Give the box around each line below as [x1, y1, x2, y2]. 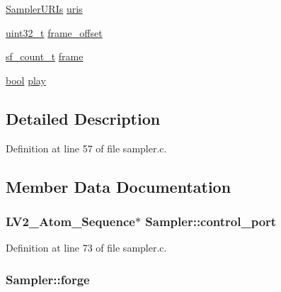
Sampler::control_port [145, 212, 277, 230]
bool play [6, 72, 46, 87]
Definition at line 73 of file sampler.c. [6, 240, 167, 255]
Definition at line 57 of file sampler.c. [6, 140, 167, 155]
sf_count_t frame [6, 49, 84, 64]
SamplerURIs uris [6, 1, 83, 16]
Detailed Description [6, 107, 161, 129]
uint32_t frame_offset [6, 25, 103, 40]
